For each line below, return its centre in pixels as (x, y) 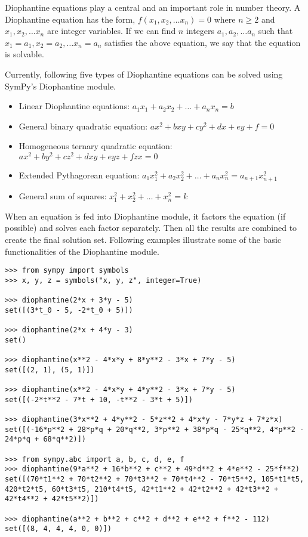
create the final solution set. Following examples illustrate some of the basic (143, 239)
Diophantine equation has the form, (70, 19)
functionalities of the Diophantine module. (82, 251)
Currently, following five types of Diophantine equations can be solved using (144, 74)
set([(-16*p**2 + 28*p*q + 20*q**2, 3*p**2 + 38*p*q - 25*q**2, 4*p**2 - (155, 429)
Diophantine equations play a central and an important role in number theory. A (153, 7)
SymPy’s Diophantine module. (61, 86)
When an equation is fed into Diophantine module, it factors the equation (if (145, 216)
